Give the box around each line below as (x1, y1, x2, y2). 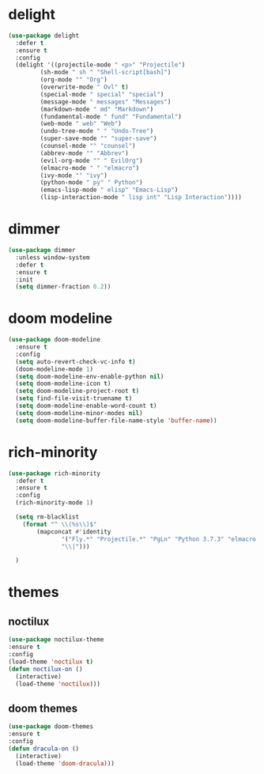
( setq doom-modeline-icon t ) (15, 379, 111, 388)
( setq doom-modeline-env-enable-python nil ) (15, 372, 164, 380)
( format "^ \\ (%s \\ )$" (22, 520, 97, 528)
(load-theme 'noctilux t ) (8, 658, 93, 666)
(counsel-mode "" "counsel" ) (40, 142, 136, 150)
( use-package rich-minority (8, 469, 101, 478)
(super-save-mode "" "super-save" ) (40, 134, 157, 143)
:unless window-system (15, 253, 90, 262)
